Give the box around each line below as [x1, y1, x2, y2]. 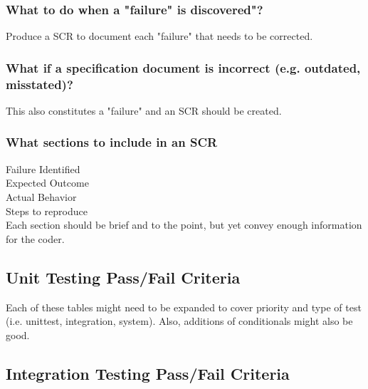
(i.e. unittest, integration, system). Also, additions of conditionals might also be [6, 313, 353, 328]
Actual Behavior [6, 189, 77, 204]
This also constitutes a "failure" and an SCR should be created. [6, 103, 282, 118]
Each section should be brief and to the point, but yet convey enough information [6, 217, 362, 232]
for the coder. [6, 231, 65, 246]
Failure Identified [6, 161, 80, 176]
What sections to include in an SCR [6, 133, 218, 151]
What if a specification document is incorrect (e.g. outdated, [6, 58, 361, 76]
